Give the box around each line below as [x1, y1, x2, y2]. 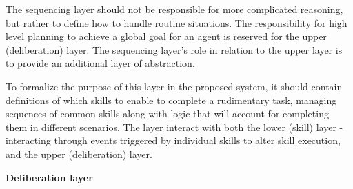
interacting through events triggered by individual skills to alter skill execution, [6, 133, 341, 148]
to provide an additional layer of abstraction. [6, 56, 195, 70]
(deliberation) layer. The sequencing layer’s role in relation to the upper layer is [6, 42, 343, 57]
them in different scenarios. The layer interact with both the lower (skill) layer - [6, 119, 343, 134]
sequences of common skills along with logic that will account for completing [6, 106, 329, 121]
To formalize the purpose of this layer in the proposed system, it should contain [6, 79, 343, 93]
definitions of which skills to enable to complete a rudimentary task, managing [6, 92, 337, 107]
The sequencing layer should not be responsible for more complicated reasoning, [6, 2, 343, 16]
